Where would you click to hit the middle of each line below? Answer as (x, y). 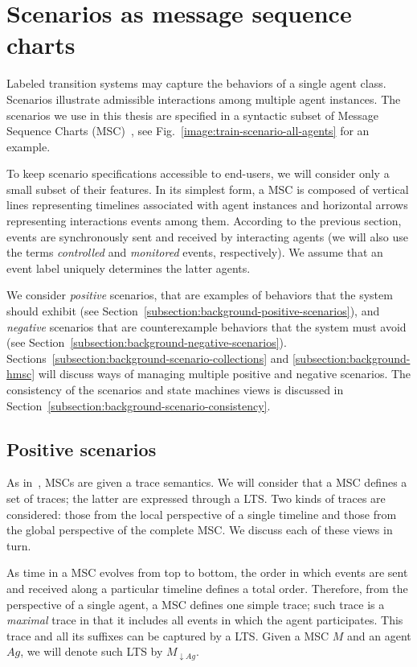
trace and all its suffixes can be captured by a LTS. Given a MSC (168, 635)
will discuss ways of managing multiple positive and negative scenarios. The (225, 374)
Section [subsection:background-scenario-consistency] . (139, 405)
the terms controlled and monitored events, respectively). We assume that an (195, 252)
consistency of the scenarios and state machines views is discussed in (175, 389)
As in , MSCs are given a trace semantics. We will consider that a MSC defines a (207, 482)
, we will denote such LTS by (92, 651)
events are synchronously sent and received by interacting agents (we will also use (207, 236)
